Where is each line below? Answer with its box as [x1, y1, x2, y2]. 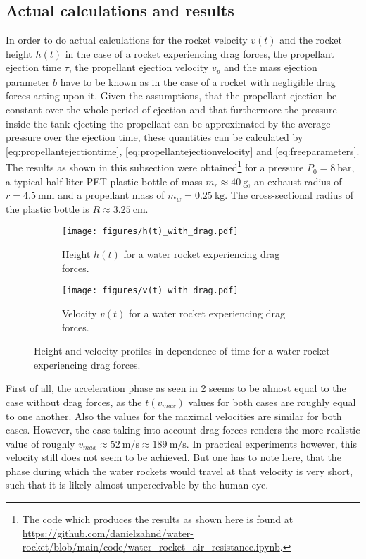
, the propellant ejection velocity [68, 60, 209, 75]
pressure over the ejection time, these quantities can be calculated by [6, 130, 303, 145]
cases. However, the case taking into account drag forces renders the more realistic [6, 422, 360, 437]
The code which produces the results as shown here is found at [22, 512, 294, 527]
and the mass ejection [223, 60, 317, 75]
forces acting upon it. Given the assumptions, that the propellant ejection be [6, 88, 337, 103]
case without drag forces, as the [6, 394, 142, 409]
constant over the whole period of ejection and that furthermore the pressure [6, 102, 337, 117]
